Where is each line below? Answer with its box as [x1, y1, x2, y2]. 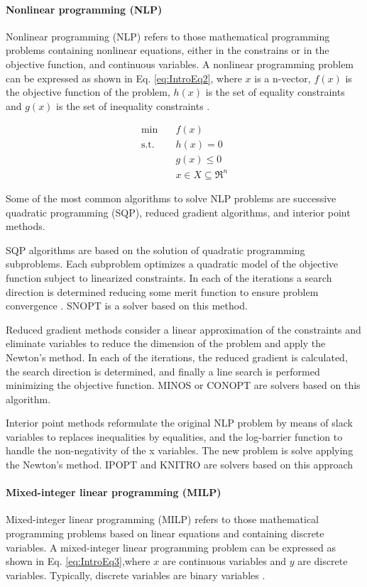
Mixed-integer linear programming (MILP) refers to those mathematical [6, 512, 319, 527]
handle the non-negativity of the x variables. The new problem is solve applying [6, 443, 354, 458]
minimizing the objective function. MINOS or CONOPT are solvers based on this [6, 378, 361, 393]
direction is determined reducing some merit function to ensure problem [6, 284, 319, 299]
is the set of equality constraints [205, 84, 345, 99]
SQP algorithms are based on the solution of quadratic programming [6, 242, 305, 257]
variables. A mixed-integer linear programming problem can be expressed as [6, 539, 336, 554]
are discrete [297, 554, 348, 569]
